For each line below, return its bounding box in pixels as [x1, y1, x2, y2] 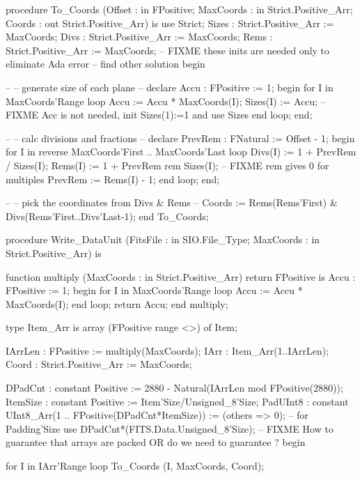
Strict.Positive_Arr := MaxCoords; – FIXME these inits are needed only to [6, 43, 330, 57]
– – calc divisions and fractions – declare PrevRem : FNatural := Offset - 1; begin [6, 130, 355, 145]
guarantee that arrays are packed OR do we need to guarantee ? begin [6, 435, 306, 449]
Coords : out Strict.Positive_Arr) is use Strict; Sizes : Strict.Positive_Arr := [6, 15, 334, 30]
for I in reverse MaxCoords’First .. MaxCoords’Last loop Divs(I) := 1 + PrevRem [6, 144, 356, 159]
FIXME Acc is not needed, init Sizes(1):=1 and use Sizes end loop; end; [6, 107, 313, 122]
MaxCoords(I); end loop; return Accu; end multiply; [6, 296, 228, 311]
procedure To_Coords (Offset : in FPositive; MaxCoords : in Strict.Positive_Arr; [6, 2, 353, 16]
